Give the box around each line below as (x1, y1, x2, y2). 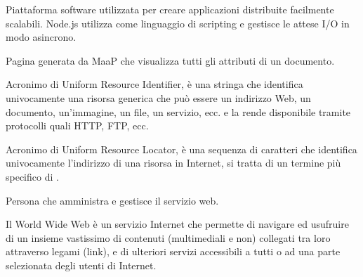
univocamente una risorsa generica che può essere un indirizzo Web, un (6, 90, 311, 105)
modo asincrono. (6, 30, 77, 44)
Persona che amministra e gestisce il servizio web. (6, 193, 219, 207)
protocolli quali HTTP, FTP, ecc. (6, 118, 149, 133)
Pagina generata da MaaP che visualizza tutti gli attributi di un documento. (6, 53, 335, 67)
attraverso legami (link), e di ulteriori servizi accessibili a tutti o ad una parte (6, 244, 341, 259)
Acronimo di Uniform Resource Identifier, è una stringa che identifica (6, 77, 303, 91)
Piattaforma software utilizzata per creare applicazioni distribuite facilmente (6, 2, 334, 16)
